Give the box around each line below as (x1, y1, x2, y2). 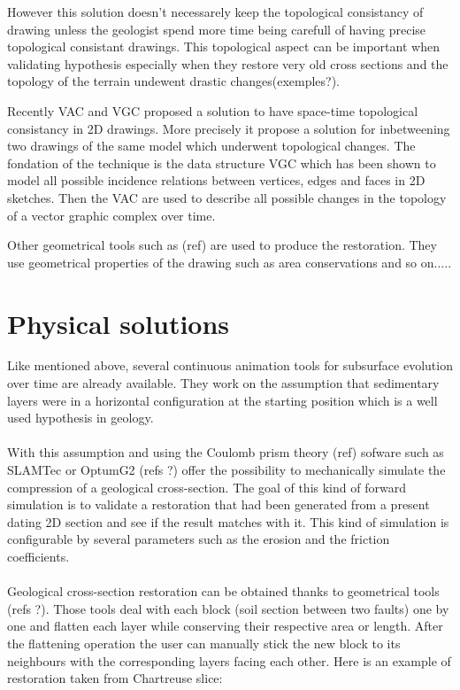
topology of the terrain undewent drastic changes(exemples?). (7, 72, 341, 90)
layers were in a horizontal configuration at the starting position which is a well (7, 391, 438, 409)
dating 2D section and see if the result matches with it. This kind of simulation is (7, 512, 449, 531)
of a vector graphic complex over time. (7, 205, 216, 224)
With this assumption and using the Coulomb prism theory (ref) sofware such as (7, 443, 444, 461)
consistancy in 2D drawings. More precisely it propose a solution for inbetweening (7, 119, 450, 137)
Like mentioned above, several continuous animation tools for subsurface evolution (7, 356, 453, 375)
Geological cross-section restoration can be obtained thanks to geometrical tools (7, 582, 440, 601)
